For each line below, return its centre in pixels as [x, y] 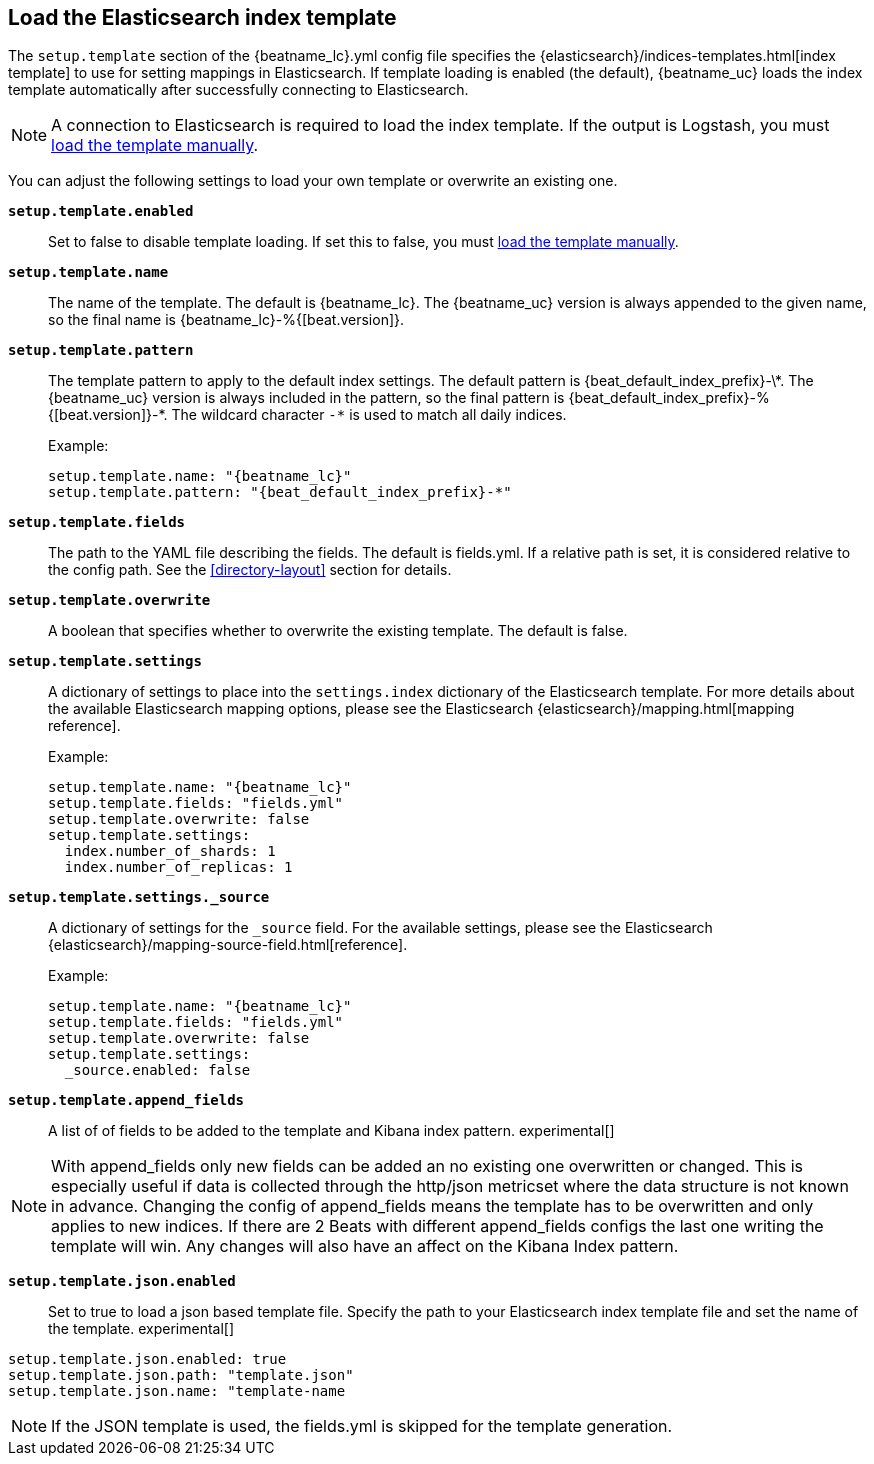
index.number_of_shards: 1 [170, 851]
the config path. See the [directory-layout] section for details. [250, 570]
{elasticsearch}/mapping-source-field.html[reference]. [228, 945]
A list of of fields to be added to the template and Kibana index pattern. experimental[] [331, 1131]
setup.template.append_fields [126, 1100]
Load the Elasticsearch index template [202, 17]
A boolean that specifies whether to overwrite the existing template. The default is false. [338, 631]
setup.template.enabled [101, 211]
